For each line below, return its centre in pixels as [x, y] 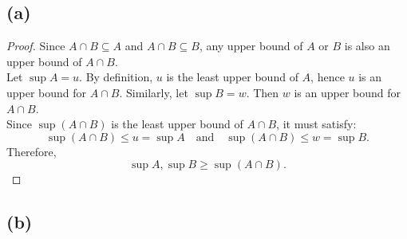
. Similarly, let [154, 92]
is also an [367, 46]
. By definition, [116, 77]
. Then [263, 92]
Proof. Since [36, 46]
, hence [328, 77]
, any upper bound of [251, 46]
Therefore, [32, 151]
